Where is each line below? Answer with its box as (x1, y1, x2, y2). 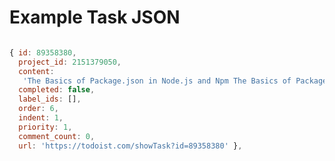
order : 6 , (18, 104, 59, 114)
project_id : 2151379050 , (18, 57, 122, 67)
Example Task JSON (9, 6, 181, 29)
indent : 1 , (18, 113, 64, 123)
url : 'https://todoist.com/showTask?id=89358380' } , (18, 141, 243, 151)
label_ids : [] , (18, 94, 82, 105)
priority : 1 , (18, 122, 73, 132)
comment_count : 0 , (18, 131, 96, 141)
